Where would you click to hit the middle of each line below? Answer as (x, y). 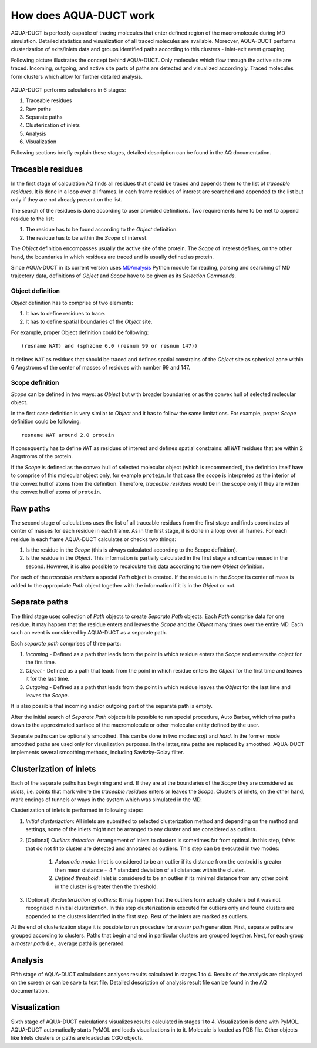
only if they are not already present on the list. (67, 200)
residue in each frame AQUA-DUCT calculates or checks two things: (93, 539)
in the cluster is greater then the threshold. (107, 886)
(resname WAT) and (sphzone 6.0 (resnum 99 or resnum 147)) (109, 346)
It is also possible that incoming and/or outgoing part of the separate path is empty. (112, 706)
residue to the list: (33, 219)
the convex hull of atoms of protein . (56, 492)
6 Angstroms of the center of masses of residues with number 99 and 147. (100, 367)
